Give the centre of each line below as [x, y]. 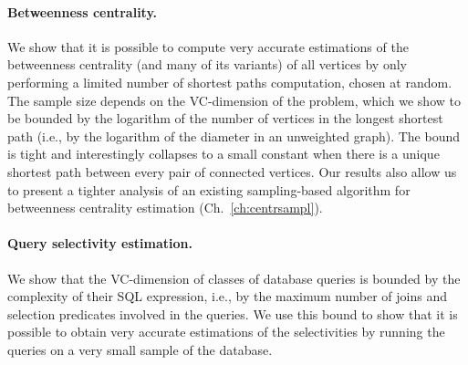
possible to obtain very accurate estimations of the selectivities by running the [226, 332]
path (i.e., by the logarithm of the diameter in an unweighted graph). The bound [234, 136]
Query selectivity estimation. [100, 243]
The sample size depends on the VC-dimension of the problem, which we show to [234, 100]
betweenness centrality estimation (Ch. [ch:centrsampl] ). [165, 208]
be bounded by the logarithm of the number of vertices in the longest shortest [225, 118]
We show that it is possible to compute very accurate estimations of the [208, 46]
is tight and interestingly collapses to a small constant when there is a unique [224, 154]
